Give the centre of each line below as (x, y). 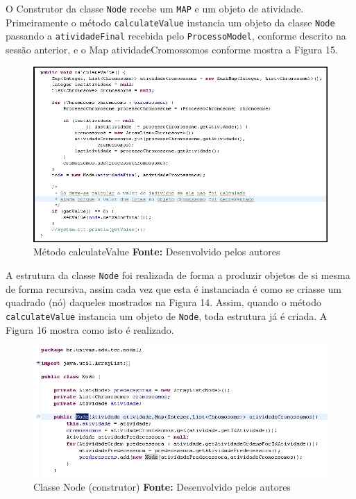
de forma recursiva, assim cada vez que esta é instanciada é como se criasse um (174, 288)
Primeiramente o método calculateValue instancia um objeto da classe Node (170, 22)
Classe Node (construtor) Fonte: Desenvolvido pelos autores (162, 486)
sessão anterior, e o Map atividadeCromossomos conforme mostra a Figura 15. (172, 49)
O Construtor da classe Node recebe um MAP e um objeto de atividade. (155, 8)
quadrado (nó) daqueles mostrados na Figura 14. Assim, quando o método (163, 302)
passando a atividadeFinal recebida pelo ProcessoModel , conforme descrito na (176, 36)
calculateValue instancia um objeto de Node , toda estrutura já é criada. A (167, 315)
